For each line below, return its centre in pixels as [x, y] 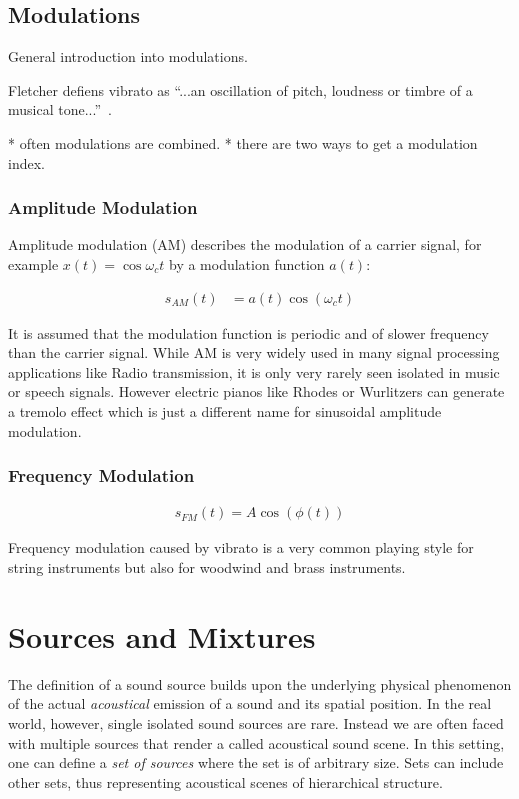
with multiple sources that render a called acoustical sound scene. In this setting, [256, 742]
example [33, 263]
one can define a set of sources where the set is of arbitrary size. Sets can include [256, 762]
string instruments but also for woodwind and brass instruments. [207, 567]
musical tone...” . [60, 109]
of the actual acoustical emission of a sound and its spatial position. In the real [250, 703]
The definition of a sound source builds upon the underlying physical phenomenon [260, 683]
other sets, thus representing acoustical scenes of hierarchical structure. [225, 781]
